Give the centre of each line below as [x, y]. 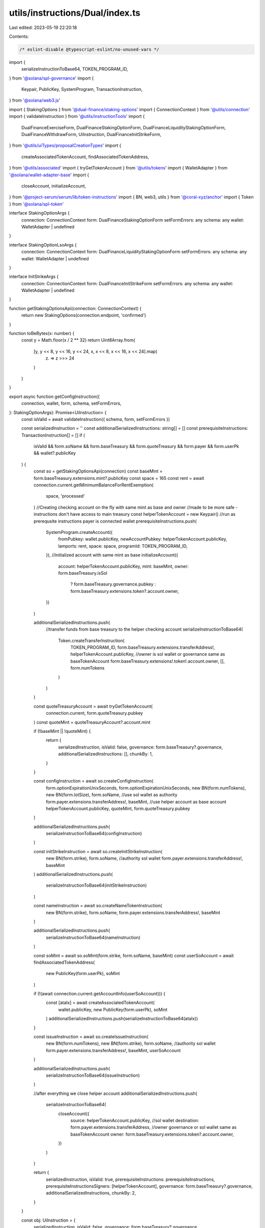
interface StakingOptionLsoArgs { [43, 245]
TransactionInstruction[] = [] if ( [53, 435]
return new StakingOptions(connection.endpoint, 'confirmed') [84, 315]
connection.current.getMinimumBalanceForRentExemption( [94, 485]
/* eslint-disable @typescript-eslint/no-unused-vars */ [89, 49]
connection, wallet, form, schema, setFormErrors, [71, 403]
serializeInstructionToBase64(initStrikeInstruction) [96, 885]
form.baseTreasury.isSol [83, 573]
